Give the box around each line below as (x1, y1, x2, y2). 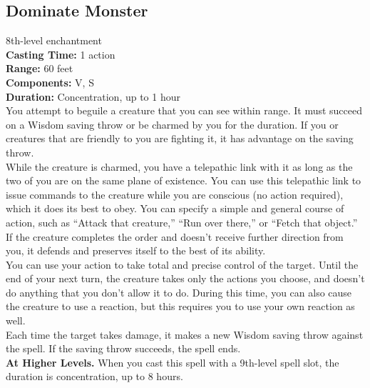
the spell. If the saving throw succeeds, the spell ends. (6, 341, 241, 356)
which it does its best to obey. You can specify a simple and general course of (6, 201, 344, 216)
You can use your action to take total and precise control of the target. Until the (6, 257, 359, 272)
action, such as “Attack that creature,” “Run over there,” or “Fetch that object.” (6, 214, 358, 229)
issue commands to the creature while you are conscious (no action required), (6, 186, 344, 202)
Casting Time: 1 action (6, 46, 115, 61)
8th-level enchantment (6, 33, 102, 48)
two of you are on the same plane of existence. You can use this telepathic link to (6, 173, 361, 188)
